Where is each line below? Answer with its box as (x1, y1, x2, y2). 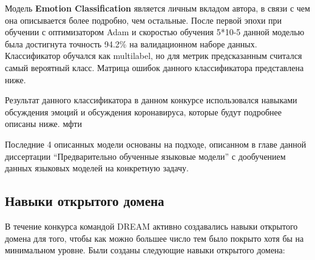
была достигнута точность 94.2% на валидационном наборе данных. (5, 37, 257, 50)
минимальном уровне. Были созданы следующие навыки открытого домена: (5, 244, 285, 256)
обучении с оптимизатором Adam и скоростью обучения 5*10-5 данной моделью (5, 26, 305, 38)
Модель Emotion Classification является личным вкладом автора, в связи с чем (5, 2, 310, 14)
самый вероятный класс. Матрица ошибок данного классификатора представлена (5, 61, 304, 74)
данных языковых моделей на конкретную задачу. (5, 162, 189, 174)
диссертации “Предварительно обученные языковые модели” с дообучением (5, 149, 286, 162)
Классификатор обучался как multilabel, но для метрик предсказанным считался (5, 49, 302, 62)
